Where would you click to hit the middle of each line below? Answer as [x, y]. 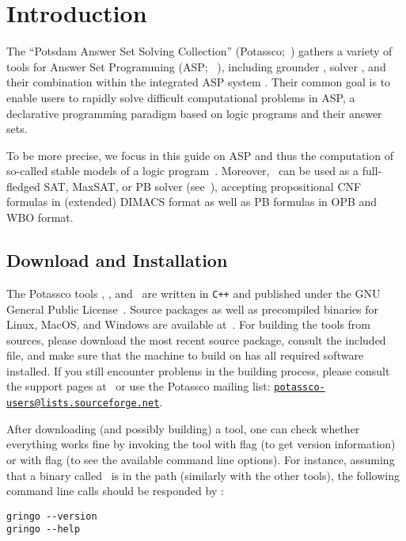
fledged [23, 186]
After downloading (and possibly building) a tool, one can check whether [183, 428]
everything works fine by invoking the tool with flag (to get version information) [201, 444]
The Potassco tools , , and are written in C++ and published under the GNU [194, 293]
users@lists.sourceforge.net [83, 404]
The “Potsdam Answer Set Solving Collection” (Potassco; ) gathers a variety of [199, 51]
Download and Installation [117, 260]
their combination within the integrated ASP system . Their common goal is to [199, 82]
